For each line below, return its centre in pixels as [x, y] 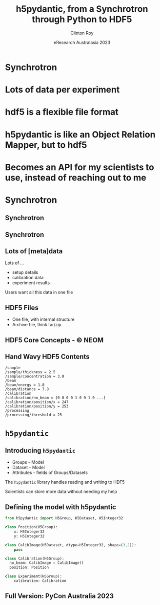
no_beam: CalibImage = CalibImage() [47, 563]
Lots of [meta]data [34, 251]
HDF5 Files [22, 307]
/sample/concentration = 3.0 [35, 377]
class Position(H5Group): [31, 527]
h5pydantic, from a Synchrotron [82, 9]
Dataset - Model [28, 468]
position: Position [29, 568]
